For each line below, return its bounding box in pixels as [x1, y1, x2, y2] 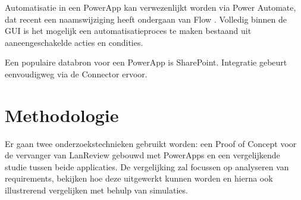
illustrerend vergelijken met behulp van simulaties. [5, 184, 188, 196]
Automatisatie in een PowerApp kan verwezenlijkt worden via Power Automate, [5, 1, 296, 13]
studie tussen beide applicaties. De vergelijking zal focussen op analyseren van [5, 160, 289, 173]
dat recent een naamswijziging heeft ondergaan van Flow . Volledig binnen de [5, 12, 287, 25]
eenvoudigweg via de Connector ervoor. [5, 67, 148, 80]
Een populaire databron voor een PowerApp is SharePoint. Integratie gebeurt [5, 56, 287, 68]
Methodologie [5, 102, 119, 127]
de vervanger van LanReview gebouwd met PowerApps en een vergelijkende [5, 149, 280, 161]
